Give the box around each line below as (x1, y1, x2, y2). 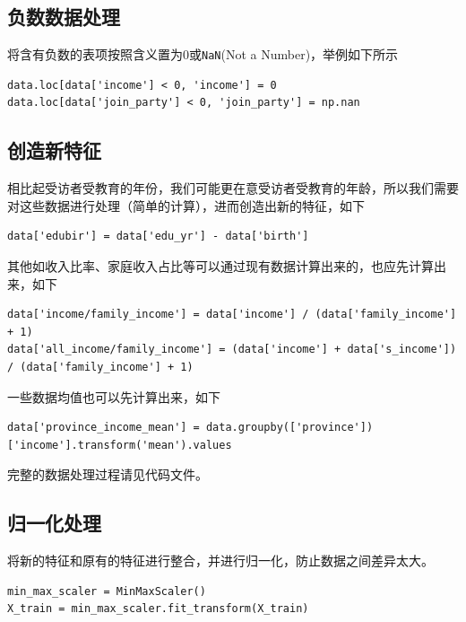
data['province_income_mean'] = (7, 421, 200, 434)
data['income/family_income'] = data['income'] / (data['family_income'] (7, 308, 457, 321)
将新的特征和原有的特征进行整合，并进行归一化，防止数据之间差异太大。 (7, 551, 434, 570)
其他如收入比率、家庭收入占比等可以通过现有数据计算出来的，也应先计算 (7, 257, 434, 276)
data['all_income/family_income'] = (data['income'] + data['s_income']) (7, 343, 457, 356)
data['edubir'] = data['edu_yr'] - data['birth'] (7, 230, 309, 243)
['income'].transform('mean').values (7, 438, 232, 451)
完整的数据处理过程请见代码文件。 (7, 465, 208, 484)
